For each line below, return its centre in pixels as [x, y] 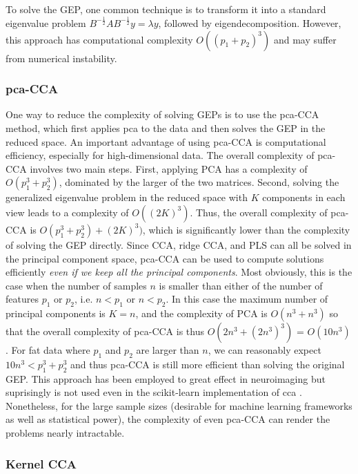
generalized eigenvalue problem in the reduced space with [127, 197]
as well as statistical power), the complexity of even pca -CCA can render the [168, 419]
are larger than [168, 350]
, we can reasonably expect [265, 350]
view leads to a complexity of [67, 212]
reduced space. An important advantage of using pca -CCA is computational [166, 141]
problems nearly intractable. [65, 433]
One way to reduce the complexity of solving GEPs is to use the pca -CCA [162, 114]
